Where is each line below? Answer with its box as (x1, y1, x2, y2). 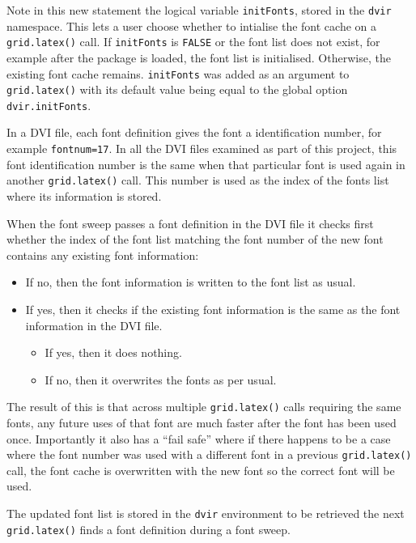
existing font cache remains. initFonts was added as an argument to (6, 65, 350, 82)
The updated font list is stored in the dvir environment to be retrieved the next (6, 505, 405, 521)
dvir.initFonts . (6, 96, 91, 113)
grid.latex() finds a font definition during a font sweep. (6, 520, 291, 537)
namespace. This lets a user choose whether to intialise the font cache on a (6, 17, 377, 34)
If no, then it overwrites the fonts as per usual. (45, 371, 277, 388)
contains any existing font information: (6, 246, 199, 263)
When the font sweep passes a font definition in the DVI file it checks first (6, 214, 374, 231)
